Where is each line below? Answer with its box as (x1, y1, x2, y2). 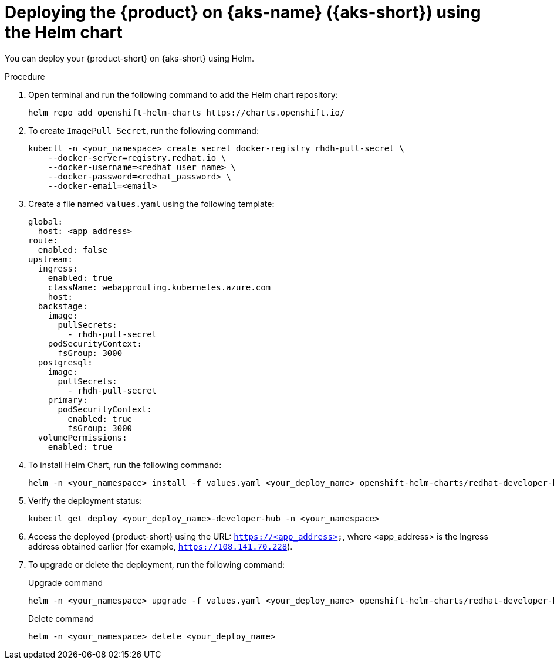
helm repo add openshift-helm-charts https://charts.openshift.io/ (28, 107, 345, 117)
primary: (48, 395, 88, 405)
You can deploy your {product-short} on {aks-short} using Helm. (5, 53, 255, 63)
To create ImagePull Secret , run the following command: (28, 125, 259, 135)
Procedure (5, 71, 45, 82)
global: (28, 216, 63, 226)
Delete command (28, 613, 94, 624)
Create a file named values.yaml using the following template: (28, 198, 275, 209)
